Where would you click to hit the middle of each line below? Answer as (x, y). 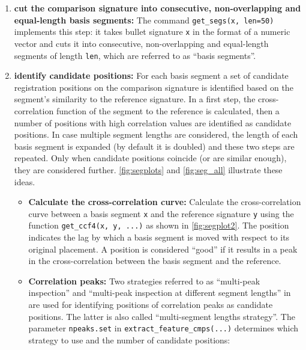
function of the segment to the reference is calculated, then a (168, 110)
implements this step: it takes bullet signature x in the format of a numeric (152, 32)
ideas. (25, 181)
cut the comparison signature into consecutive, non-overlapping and (157, 8)
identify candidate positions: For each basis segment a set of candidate (151, 75)
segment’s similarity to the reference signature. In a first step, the (135, 99)
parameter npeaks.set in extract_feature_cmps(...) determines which (163, 328)
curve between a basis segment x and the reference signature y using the (161, 213)
